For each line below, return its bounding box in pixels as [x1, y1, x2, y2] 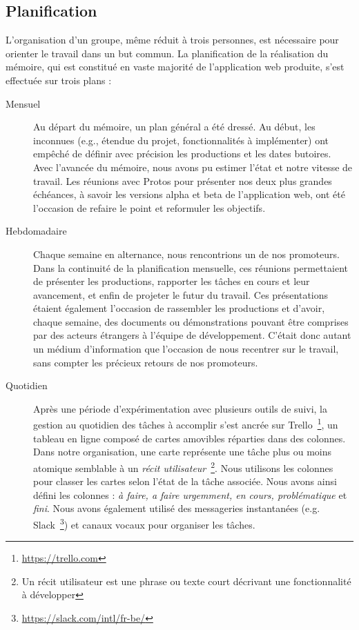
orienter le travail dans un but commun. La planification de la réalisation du [6, 46, 329, 60]
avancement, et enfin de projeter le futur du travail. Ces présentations [33, 287, 329, 302]
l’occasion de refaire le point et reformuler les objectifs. [33, 200, 266, 215]
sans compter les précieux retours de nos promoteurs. [33, 355, 258, 369]
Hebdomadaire [6, 224, 67, 238]
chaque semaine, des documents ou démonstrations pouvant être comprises [33, 314, 349, 328]
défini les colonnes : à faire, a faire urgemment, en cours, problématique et [33, 487, 347, 502]
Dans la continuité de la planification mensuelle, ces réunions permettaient [33, 260, 348, 275]
